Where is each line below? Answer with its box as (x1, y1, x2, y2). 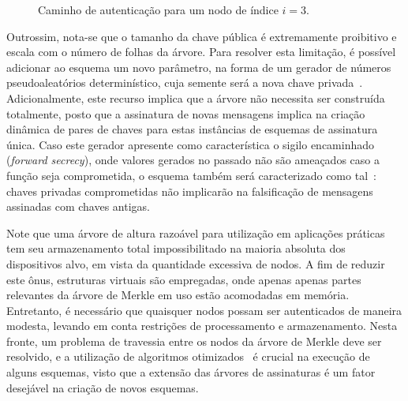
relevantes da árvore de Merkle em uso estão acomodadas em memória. (6, 287, 350, 303)
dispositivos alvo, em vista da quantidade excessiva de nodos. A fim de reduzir (6, 255, 385, 272)
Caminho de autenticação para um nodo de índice (38, 2, 279, 17)
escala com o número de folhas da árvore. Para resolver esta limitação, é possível (6, 43, 396, 60)
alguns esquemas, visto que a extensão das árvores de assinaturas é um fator (6, 364, 376, 380)
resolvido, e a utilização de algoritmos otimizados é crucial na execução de (6, 348, 370, 365)
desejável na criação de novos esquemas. (6, 379, 199, 395)
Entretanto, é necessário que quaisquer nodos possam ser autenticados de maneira (6, 302, 402, 318)
